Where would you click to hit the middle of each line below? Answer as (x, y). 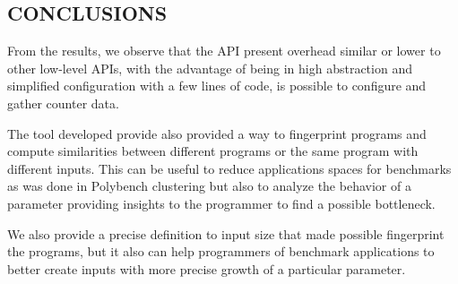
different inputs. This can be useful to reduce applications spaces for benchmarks (229, 168)
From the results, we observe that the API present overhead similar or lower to (224, 51)
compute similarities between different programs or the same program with (213, 151)
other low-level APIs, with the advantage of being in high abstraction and (210, 68)
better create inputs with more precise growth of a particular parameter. (207, 268)
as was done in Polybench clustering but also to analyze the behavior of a (209, 186)
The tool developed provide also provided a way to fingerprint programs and (217, 133)
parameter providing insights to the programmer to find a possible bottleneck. (221, 203)
